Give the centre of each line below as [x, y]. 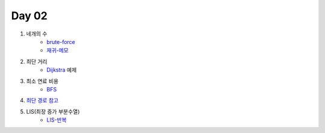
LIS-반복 [57, 120]
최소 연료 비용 [42, 81]
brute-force [61, 42]
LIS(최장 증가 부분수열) [53, 111]
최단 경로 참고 [42, 101]
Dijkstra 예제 [62, 70]
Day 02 [29, 16]
